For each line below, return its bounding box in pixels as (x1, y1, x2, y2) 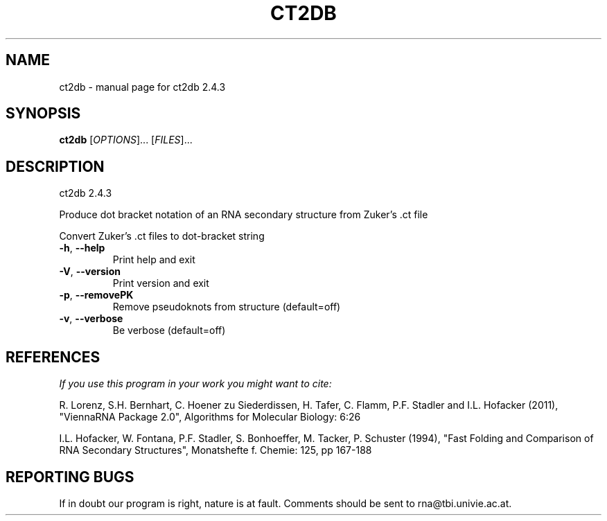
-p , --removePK (59, 289, 134, 301)
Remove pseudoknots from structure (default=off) (112, 301, 341, 313)
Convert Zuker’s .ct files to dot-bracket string (59, 230, 265, 242)
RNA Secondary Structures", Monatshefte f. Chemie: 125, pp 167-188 (59, 444, 372, 457)
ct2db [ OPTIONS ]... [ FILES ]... (59, 134, 193, 146)
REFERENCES (6, 348, 100, 366)
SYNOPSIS (6, 105, 81, 123)
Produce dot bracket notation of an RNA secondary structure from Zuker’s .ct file (59, 209, 428, 221)
